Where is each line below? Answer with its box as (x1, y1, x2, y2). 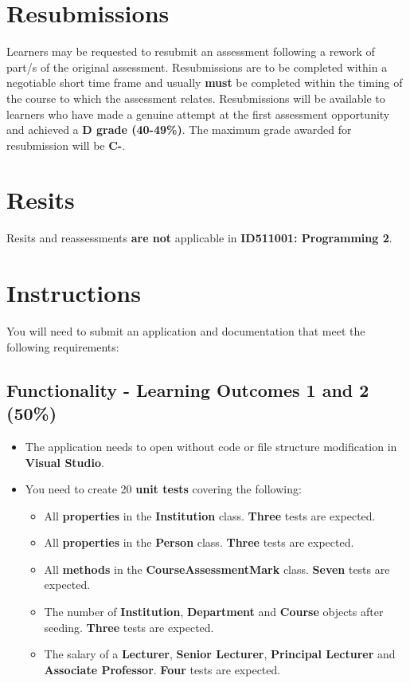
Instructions (6, 277, 141, 309)
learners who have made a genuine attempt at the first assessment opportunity (6, 105, 390, 122)
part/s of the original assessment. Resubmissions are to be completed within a (6, 58, 388, 75)
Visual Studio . (25, 453, 104, 470)
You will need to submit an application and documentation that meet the (6, 323, 365, 340)
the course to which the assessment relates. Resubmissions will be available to (6, 89, 385, 106)
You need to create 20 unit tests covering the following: (25, 481, 302, 497)
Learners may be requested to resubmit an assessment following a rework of (6, 43, 375, 60)
